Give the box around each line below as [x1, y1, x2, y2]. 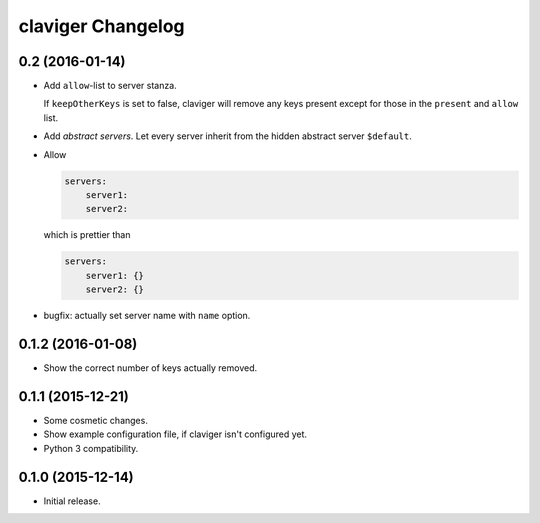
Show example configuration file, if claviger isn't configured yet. [43, 428, 308, 440]
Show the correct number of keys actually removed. [43, 362, 258, 374]
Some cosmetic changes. [43, 414, 149, 426]
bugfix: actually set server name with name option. [43, 310, 251, 322]
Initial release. [43, 495, 101, 507]
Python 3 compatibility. [43, 442, 139, 454]
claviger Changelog [18, 15, 185, 37]
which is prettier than [43, 229, 131, 241]
